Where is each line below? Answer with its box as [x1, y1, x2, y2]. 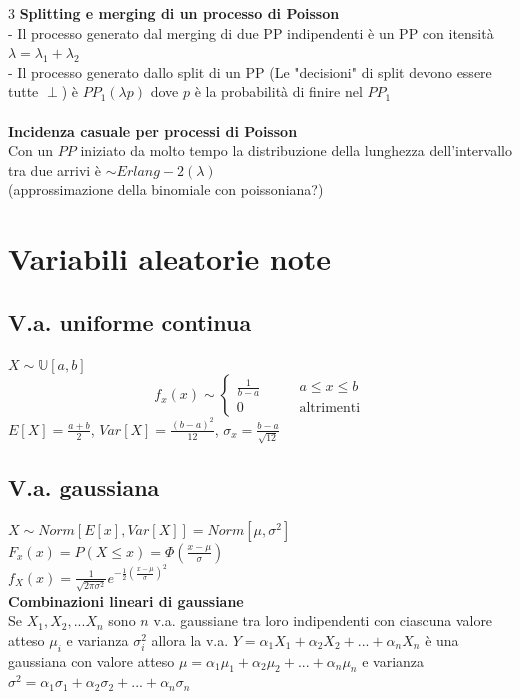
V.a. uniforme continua [8, 306, 252, 337]
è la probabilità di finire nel [194, 81, 363, 102]
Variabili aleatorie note [8, 238, 332, 279]
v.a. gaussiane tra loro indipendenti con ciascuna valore [153, 610, 493, 631]
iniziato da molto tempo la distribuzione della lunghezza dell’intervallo [80, 140, 512, 161]
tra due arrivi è [8, 159, 102, 180]
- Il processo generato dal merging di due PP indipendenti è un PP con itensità [8, 22, 494, 43]
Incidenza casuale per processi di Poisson [8, 120, 298, 141]
